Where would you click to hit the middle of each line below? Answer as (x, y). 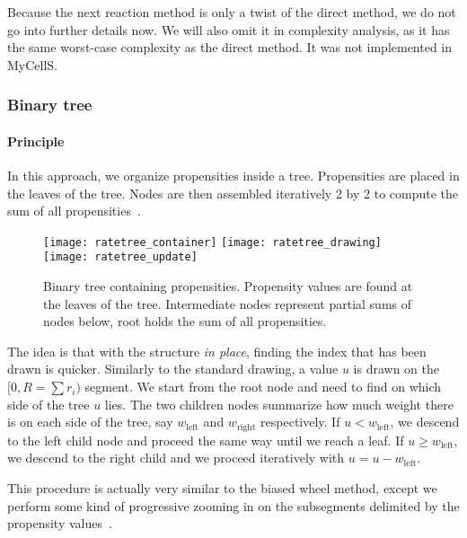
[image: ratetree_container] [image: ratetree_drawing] (212, 242)
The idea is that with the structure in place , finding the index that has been (217, 351)
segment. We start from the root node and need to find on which (263, 387)
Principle (36, 141)
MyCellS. (33, 64)
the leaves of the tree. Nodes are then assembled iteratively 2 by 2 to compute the (233, 193)
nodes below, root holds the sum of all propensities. (185, 321)
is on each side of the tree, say (90, 422)
